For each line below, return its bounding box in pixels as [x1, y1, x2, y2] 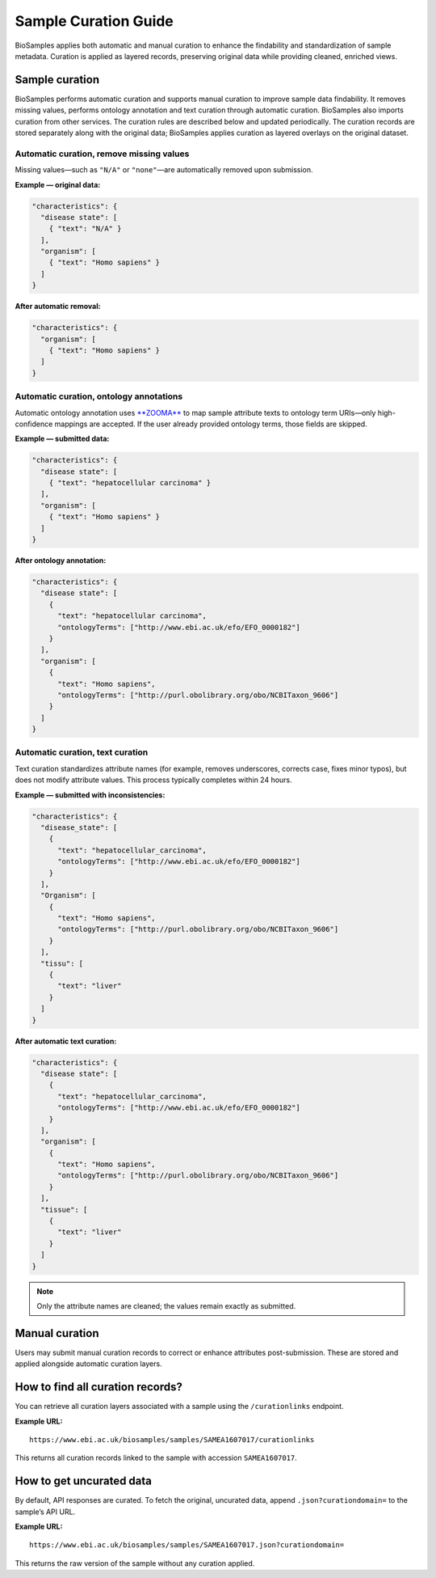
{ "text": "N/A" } [48, 224, 122, 234]
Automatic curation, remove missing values [15, 148, 190, 159]
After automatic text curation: [15, 1036, 117, 1046]
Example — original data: [15, 180, 101, 189]
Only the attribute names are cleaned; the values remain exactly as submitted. [36, 1301, 296, 1310]
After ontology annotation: [15, 556, 107, 565]
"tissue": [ [40, 1205, 88, 1214]
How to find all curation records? [15, 1380, 183, 1394]
